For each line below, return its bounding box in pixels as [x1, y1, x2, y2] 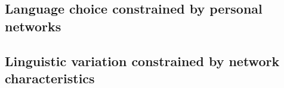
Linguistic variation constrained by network [5, 51, 280, 70]
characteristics [5, 69, 95, 87]
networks [5, 17, 61, 35]
